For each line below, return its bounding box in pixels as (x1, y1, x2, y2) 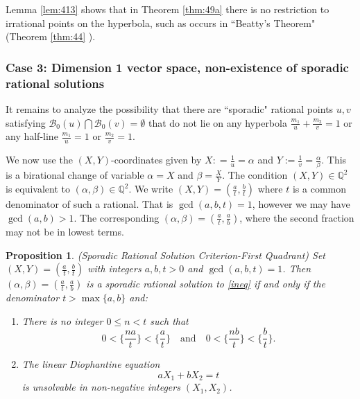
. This (321, 152, 347, 167)
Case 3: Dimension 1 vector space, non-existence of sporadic (6, 58, 349, 76)
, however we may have (252, 197, 350, 211)
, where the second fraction (239, 210, 354, 224)
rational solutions (6, 74, 105, 91)
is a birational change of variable (6, 168, 144, 182)
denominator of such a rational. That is (6, 197, 173, 211)
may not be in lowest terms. (6, 224, 124, 238)
